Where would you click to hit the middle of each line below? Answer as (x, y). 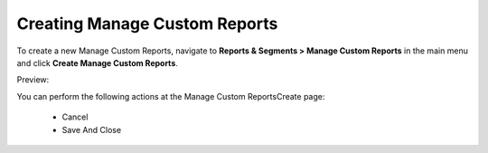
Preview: (33, 80)
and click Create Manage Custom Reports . (97, 62)
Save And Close (92, 129)
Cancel (75, 117)
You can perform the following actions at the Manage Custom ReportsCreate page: (171, 96)
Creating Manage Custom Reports (147, 24)
